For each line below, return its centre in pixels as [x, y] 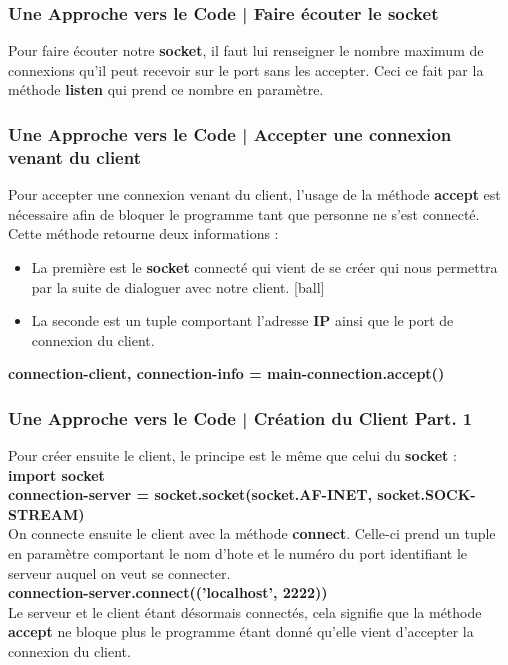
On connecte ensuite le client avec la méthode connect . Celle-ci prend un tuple [252, 533]
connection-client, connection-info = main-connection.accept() [226, 373]
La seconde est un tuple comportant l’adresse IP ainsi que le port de [242, 320]
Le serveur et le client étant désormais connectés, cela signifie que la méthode [245, 611]
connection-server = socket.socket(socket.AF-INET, [190, 494]
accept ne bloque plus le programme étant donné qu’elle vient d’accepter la [241, 631]
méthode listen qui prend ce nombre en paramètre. [166, 89]
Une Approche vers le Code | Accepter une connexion [230, 133]
